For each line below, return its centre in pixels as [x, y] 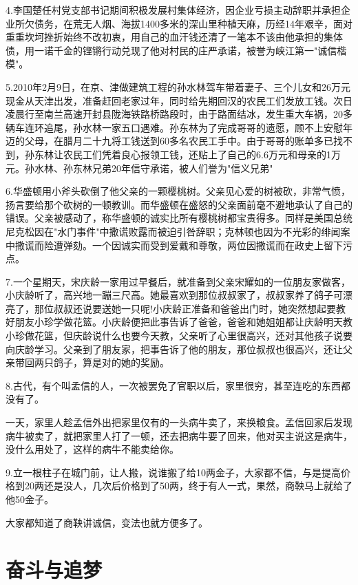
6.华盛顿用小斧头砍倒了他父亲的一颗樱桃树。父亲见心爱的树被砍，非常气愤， [178, 191]
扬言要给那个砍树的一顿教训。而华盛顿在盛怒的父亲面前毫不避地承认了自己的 [179, 204]
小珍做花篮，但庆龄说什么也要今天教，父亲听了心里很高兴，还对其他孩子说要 [179, 336]
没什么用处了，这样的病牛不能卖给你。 [92, 449]
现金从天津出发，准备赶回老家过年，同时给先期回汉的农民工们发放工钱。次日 [179, 100]
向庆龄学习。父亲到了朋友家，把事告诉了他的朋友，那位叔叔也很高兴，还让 [174, 349]
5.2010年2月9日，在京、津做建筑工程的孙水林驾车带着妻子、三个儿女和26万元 [178, 86]
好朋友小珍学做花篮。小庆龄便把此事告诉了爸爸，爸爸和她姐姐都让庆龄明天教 [179, 322]
